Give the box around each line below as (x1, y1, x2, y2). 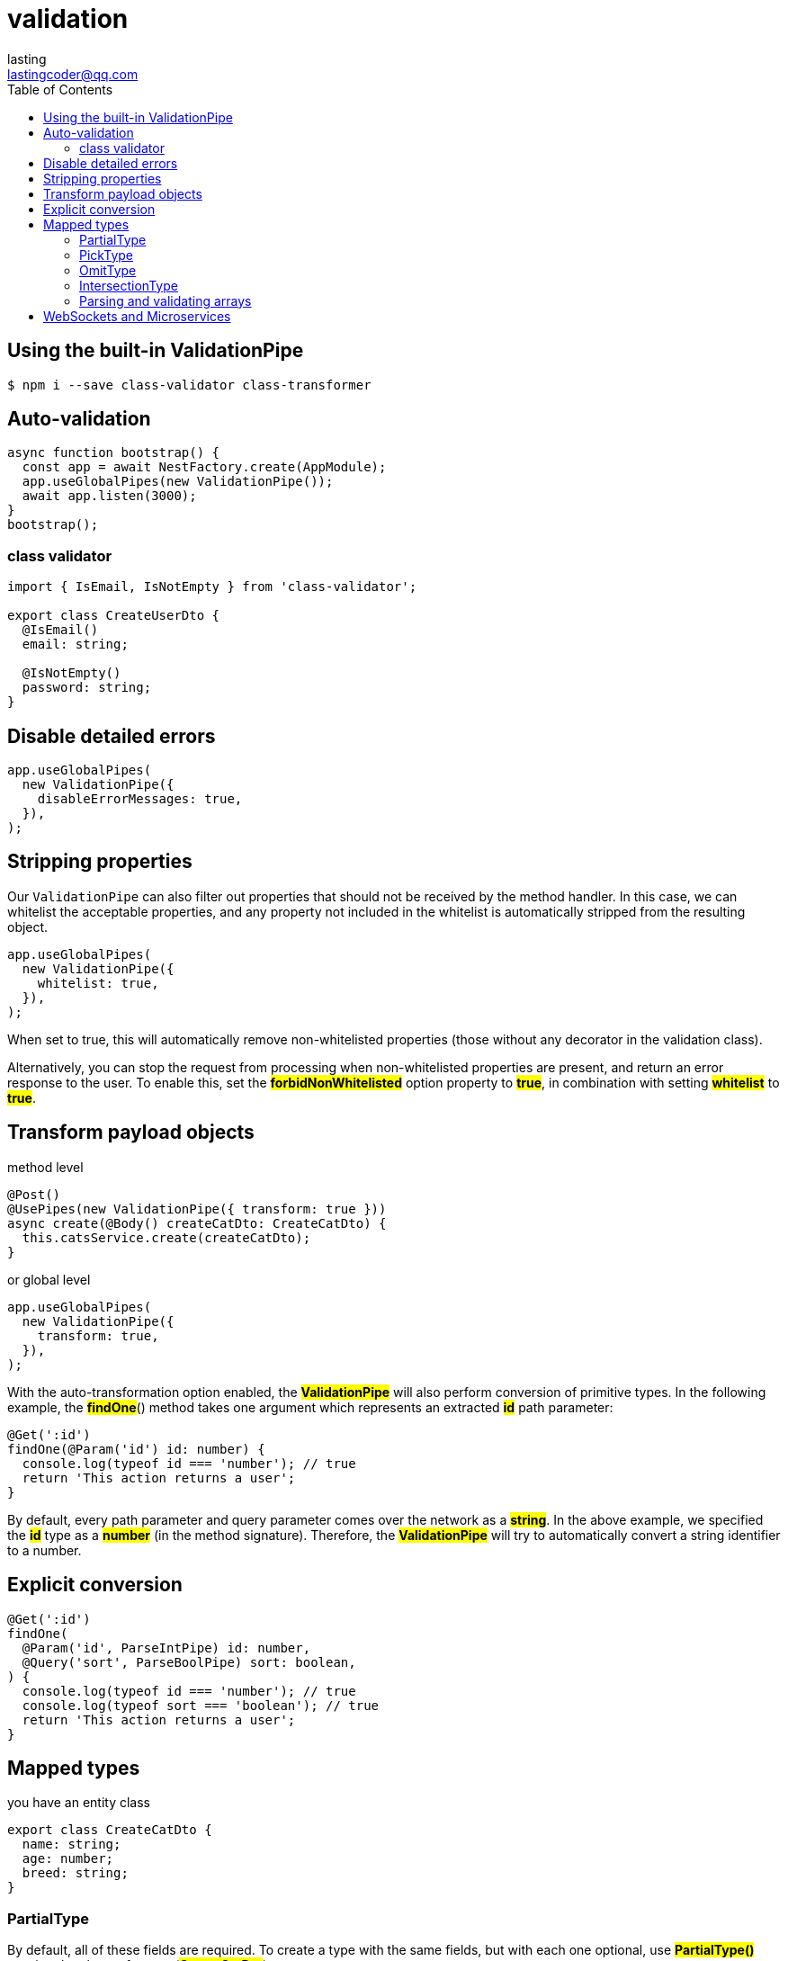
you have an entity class (7, 1795, 150, 1811)
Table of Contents (7, 81, 113, 97)
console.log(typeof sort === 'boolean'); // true (22, 1697, 380, 1713)
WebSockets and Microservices (43, 308, 231, 324)
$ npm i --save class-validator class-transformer (7, 377, 372, 392)
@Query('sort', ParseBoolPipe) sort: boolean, (22, 1654, 356, 1670)
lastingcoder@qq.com (7, 66, 139, 82)
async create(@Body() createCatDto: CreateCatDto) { (7, 1215, 387, 1231)
